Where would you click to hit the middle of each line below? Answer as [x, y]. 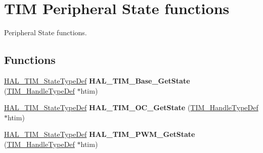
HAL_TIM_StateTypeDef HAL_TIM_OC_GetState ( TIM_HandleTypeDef [131, 107]
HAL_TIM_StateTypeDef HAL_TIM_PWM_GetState [100, 134]
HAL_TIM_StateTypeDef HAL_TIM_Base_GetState [97, 80]
